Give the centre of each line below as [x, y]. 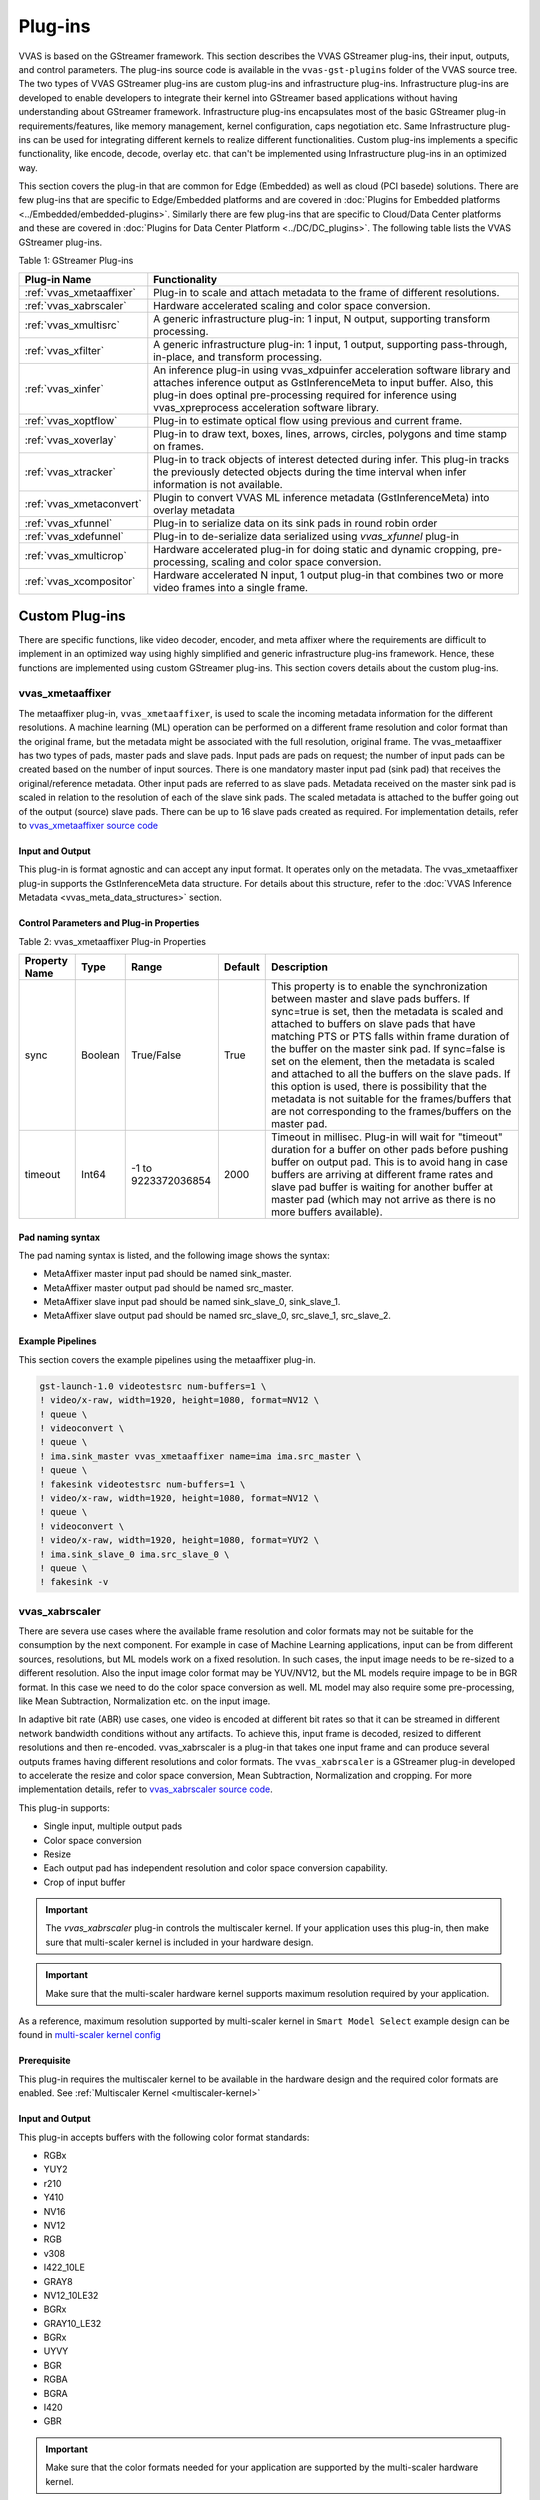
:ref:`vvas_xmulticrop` [75, 556]
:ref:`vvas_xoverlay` [70, 440]
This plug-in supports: [64, 1807]
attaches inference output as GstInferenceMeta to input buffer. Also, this [323, 383]
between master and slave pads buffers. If [370, 998]
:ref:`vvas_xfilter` [64, 351]
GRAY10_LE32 [72, 2323]
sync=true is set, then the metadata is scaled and [387, 1011]
